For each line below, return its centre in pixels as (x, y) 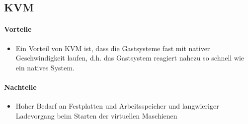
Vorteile (18, 29)
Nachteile (20, 87)
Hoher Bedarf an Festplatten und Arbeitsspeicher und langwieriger (117, 106)
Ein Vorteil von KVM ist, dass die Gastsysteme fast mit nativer (113, 48)
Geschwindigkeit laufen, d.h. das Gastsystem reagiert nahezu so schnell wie (130, 58)
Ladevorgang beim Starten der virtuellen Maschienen (96, 115)
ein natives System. (45, 67)
